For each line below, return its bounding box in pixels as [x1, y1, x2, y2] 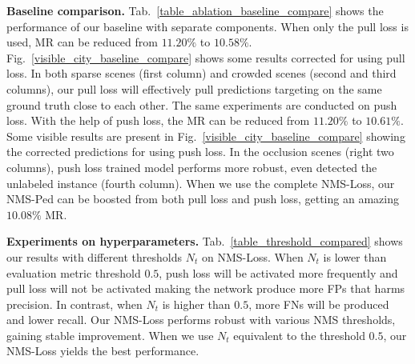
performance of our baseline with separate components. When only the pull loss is [6, 18, 409, 34]
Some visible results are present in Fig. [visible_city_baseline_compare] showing [6, 127, 405, 144]
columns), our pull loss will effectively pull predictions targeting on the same [6, 80, 382, 97]
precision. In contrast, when [6, 295, 143, 312]
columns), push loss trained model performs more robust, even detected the [6, 158, 377, 175]
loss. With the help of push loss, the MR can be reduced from [6, 112, 310, 129]
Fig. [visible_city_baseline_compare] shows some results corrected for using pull [6, 49, 405, 66]
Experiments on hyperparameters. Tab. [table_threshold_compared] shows [6, 233, 403, 250]
